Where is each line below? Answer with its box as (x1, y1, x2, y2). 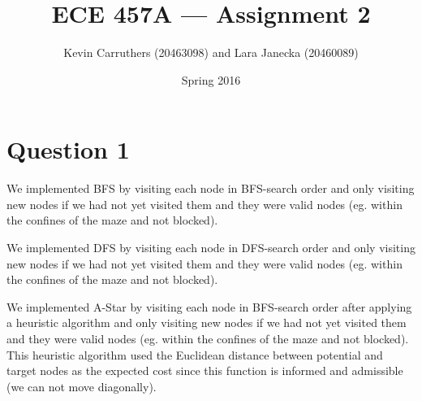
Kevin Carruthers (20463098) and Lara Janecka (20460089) (63, 44, 359, 61)
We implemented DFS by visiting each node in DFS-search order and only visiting (6, 239, 416, 256)
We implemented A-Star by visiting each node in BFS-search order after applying (6, 298, 412, 315)
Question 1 (6, 133, 130, 166)
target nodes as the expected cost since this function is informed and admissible (6, 362, 403, 379)
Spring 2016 (181, 71, 241, 88)
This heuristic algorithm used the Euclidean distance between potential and (6, 346, 383, 363)
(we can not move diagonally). (6, 377, 157, 394)
